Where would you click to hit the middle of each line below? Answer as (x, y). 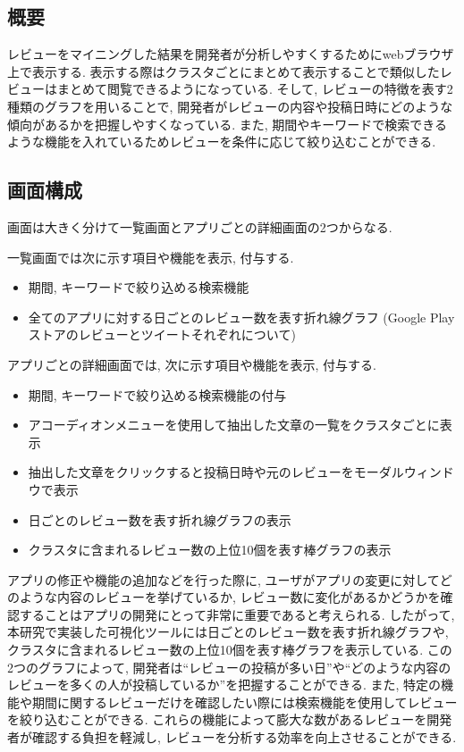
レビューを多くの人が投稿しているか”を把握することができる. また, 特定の (224, 685)
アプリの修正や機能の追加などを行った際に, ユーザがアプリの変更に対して (224, 579)
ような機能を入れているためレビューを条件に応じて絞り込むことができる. (222, 142)
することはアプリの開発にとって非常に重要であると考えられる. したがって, (237, 614)
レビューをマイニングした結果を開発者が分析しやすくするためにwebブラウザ (231, 54)
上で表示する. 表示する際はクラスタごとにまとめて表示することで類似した (224, 71)
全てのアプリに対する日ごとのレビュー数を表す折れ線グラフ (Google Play (241, 317)
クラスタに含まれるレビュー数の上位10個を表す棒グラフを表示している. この (230, 650)
